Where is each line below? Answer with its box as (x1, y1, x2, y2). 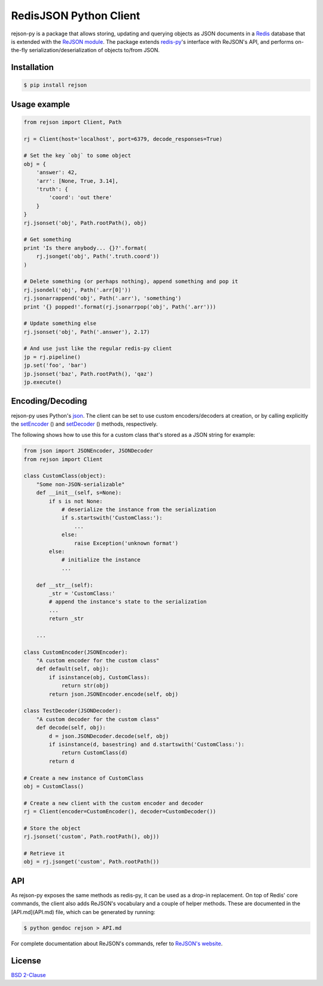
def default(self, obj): (36, 665, 109, 673)
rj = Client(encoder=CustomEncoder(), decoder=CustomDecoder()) (23, 808, 217, 815)
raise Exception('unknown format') (74, 539, 179, 547)
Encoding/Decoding (11, 396, 87, 406)
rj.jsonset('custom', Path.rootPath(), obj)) (23, 833, 160, 840)
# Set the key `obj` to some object (23, 152, 132, 159)
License (11, 955, 41, 966)
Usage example (11, 99, 71, 109)
